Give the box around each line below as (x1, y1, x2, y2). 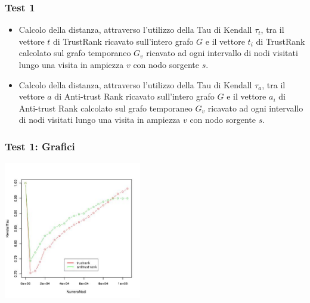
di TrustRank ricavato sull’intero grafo (53, 35, 194, 47)
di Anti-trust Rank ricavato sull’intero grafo (54, 90, 215, 103)
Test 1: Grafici (5, 138, 75, 153)
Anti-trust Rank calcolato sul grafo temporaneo (18, 101, 193, 114)
